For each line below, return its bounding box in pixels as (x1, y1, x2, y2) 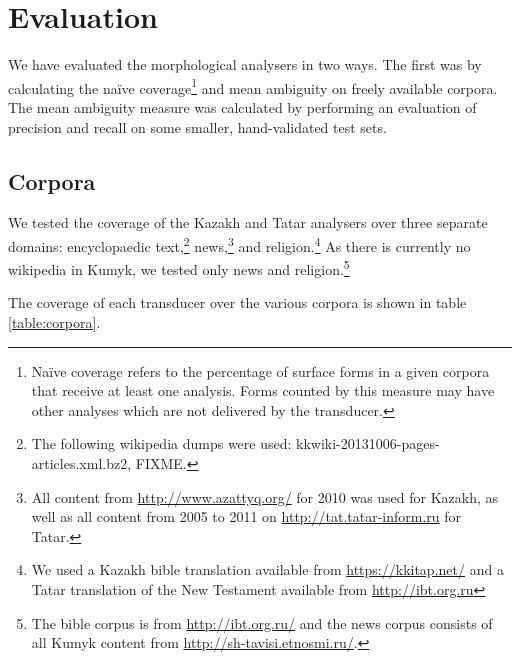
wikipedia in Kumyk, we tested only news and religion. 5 (8, 256, 350, 279)
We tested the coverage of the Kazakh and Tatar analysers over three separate (8, 212, 488, 233)
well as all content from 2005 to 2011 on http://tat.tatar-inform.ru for (31, 506, 462, 527)
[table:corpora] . (8, 312, 101, 333)
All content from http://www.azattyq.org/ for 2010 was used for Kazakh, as (31, 486, 499, 507)
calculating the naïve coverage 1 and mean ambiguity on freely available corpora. (8, 74, 498, 98)
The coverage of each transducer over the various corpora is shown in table (8, 292, 467, 313)
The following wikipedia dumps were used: (31, 433, 292, 454)
